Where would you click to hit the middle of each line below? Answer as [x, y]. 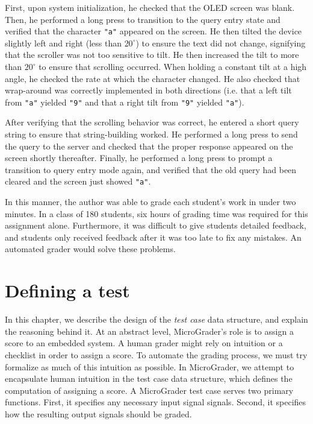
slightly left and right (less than [63, 43]
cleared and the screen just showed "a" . [78, 181]
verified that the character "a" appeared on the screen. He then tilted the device [153, 31]
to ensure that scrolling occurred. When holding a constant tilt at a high [173, 67]
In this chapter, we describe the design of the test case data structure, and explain [156, 319]
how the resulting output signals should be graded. [98, 413]
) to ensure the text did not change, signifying [221, 43]
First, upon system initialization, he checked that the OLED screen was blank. [150, 7]
